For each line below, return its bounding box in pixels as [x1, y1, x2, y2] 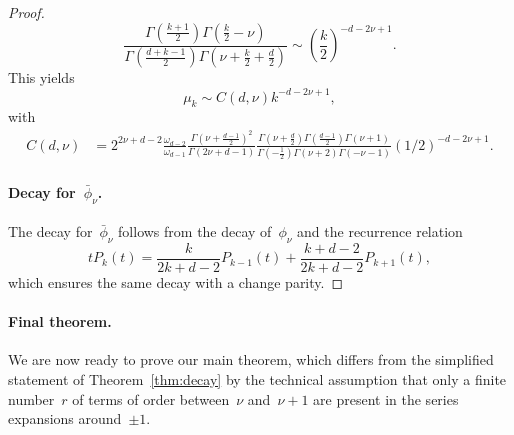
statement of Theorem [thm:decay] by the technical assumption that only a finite [8, 369, 507, 390]
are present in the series [313, 388, 459, 409]
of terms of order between [72, 388, 230, 409]
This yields [8, 67, 75, 88]
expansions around [8, 408, 122, 429]
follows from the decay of [118, 221, 272, 242]
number [8, 388, 55, 409]
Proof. [8, 2, 45, 22]
